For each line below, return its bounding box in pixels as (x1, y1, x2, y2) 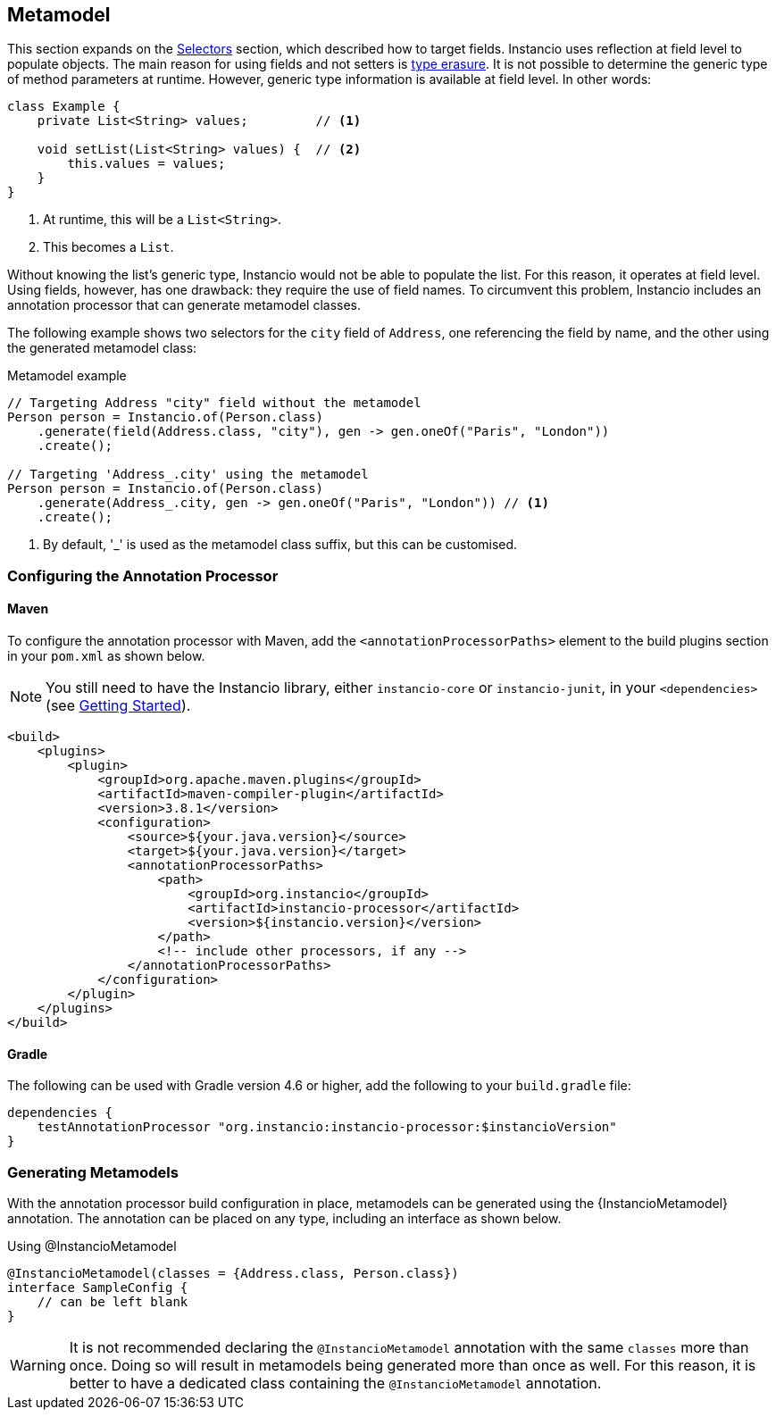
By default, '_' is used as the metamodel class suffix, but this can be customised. (43, 537, 518, 553)
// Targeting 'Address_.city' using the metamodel (7, 467, 369, 482)
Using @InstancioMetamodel (7, 1238, 177, 1254)
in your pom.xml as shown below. (7, 648, 205, 664)
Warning (10, 1355, 66, 1374)
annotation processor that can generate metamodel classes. (7, 297, 361, 313)
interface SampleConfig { (7, 1279, 188, 1295)
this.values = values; (67, 156, 226, 171)
